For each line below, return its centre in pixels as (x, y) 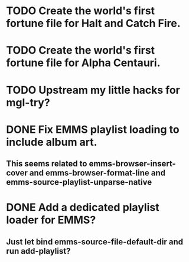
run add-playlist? (38, 251)
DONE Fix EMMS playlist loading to (93, 130)
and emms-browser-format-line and (97, 173)
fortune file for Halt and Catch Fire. (93, 23)
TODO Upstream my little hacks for (93, 90)
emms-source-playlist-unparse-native (79, 182)
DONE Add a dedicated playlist (83, 207)
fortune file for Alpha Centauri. (83, 63)
